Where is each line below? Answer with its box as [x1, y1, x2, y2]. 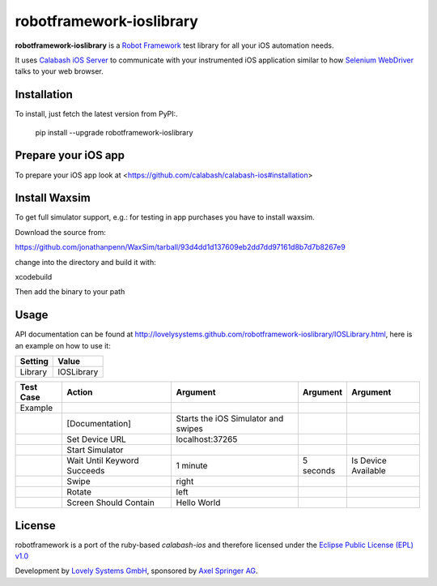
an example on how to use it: [15, 340, 111, 350]
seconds [302, 465, 336, 477]
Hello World [176, 497, 221, 508]
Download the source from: [15, 227, 107, 237]
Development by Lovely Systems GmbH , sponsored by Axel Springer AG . [15, 566, 258, 575]
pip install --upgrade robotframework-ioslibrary [35, 127, 193, 137]
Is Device [351, 455, 388, 466]
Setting [19, 356, 49, 367]
